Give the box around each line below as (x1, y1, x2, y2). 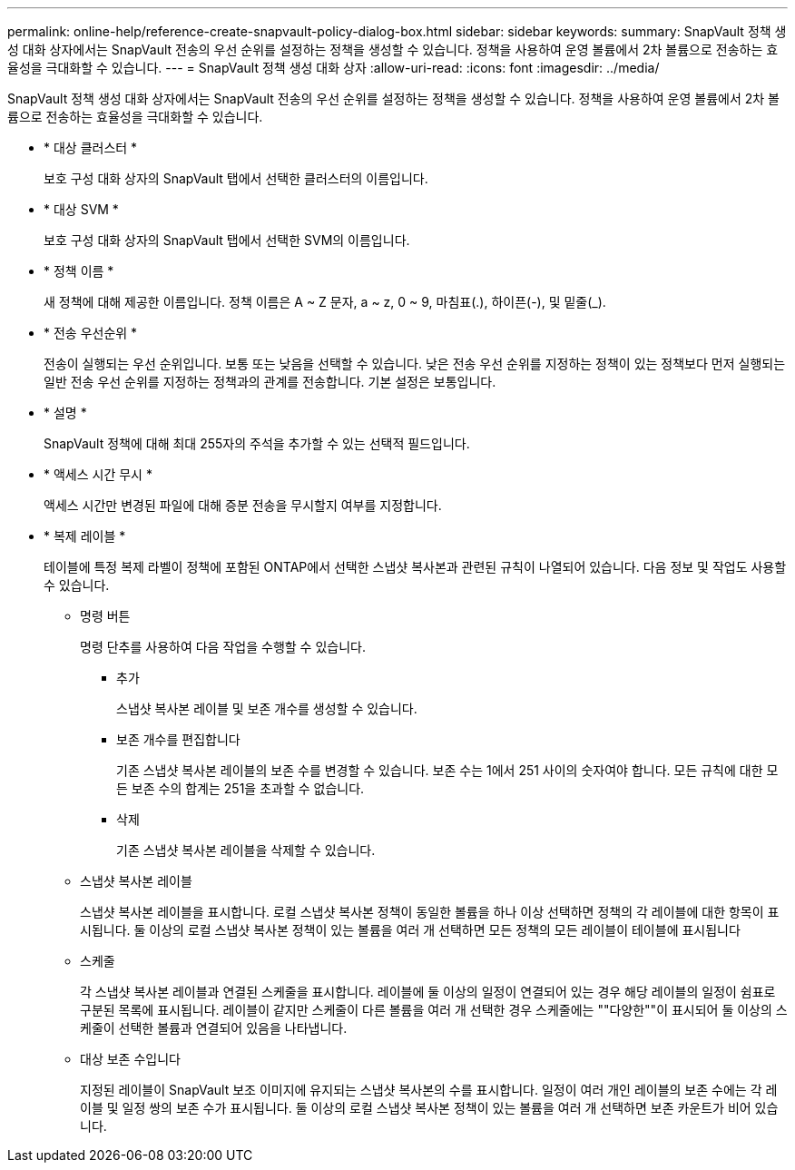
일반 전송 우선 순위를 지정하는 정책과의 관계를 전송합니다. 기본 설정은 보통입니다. (44, 374, 496, 389)
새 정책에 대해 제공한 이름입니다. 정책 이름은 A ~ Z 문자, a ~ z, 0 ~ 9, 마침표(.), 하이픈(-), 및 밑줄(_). (44, 294, 606, 310)
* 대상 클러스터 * (44, 140, 138, 155)
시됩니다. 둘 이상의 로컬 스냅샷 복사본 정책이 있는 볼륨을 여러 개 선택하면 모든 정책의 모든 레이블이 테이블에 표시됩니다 (80, 922, 741, 938)
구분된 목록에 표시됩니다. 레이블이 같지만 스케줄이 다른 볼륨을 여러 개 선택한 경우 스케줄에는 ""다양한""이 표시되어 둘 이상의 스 (80, 1002, 788, 1018)
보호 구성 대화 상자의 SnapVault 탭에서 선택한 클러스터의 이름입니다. (44, 171, 428, 186)
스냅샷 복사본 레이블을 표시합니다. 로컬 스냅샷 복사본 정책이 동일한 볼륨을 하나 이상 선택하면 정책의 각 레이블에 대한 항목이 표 (80, 904, 780, 919)
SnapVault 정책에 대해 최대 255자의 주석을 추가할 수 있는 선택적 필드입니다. (44, 436, 470, 451)
